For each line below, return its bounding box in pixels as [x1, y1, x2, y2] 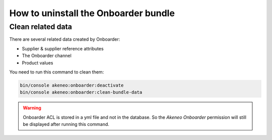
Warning [23, 105, 41, 111]
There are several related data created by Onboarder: [9, 36, 120, 42]
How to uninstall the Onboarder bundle [9, 8, 175, 19]
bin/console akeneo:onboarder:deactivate [20, 82, 124, 88]
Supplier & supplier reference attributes [22, 45, 104, 51]
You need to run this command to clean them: [9, 68, 104, 75]
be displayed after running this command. [23, 121, 109, 127]
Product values [22, 59, 53, 65]
